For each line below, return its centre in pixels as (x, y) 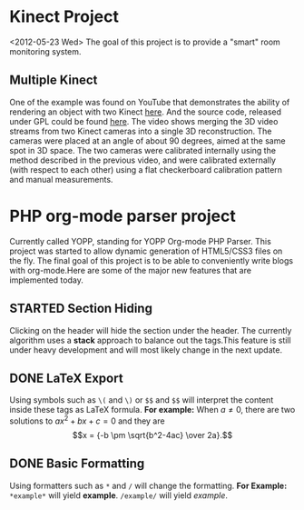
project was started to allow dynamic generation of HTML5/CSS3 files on (146, 251)
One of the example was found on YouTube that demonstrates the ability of (150, 102)
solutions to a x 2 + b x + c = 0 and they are (87, 420)
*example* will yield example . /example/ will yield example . (119, 495)
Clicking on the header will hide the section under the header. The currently (151, 330)
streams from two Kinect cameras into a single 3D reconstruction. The (141, 131)
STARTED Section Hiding (81, 309)
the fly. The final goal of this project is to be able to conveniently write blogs (151, 260)
